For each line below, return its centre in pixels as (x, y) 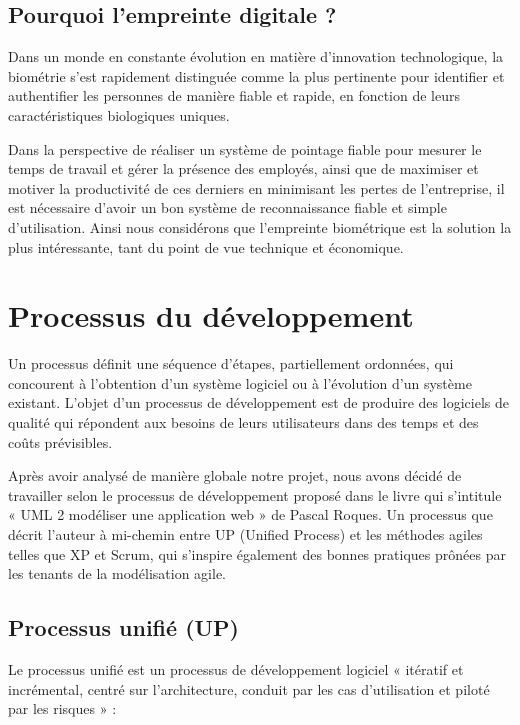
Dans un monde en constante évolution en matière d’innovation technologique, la (256, 56)
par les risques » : (62, 708)
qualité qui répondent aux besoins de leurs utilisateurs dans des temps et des (243, 422)
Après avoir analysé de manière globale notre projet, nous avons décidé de (235, 475)
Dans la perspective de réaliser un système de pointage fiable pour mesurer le (245, 148)
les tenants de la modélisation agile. (117, 573)
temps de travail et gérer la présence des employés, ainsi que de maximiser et (243, 168)
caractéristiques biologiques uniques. (119, 114)
